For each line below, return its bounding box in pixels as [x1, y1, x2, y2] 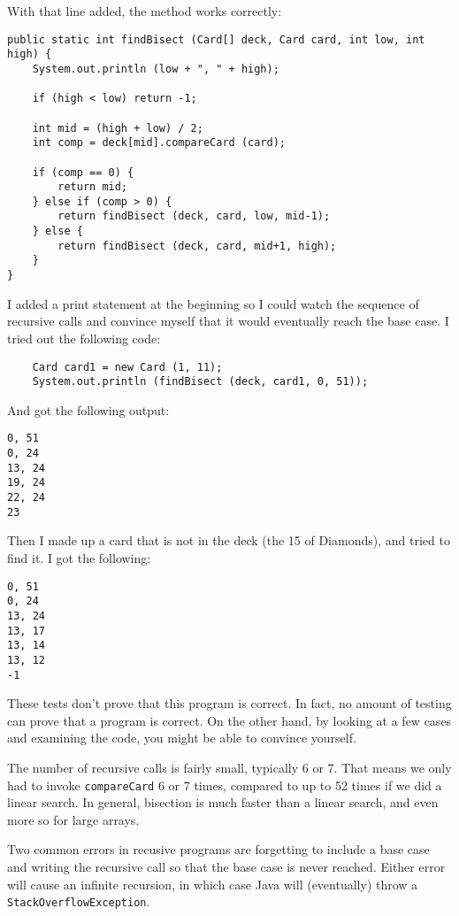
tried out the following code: [7, 328, 161, 347]
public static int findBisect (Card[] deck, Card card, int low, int [7, 33, 425, 46]
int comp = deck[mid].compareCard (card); [32, 136, 286, 150]
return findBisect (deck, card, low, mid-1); [57, 210, 331, 223]
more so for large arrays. [7, 810, 140, 828]
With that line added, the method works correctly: [7, 2, 282, 19]
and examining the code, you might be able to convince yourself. [7, 728, 356, 747]
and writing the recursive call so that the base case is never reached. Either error [7, 857, 446, 875]
